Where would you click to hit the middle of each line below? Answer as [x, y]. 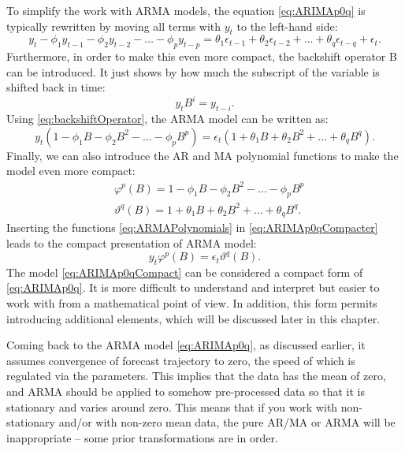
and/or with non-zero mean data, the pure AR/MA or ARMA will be [227, 422]
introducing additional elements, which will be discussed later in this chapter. [193, 318]
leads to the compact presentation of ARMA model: [132, 242]
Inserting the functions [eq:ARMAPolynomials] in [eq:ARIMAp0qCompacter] [192, 227]
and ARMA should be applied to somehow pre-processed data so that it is [186, 391]
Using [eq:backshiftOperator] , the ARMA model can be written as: [167, 119]
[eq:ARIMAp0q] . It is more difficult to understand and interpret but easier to [193, 287]
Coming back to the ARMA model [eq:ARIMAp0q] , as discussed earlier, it [186, 345]
